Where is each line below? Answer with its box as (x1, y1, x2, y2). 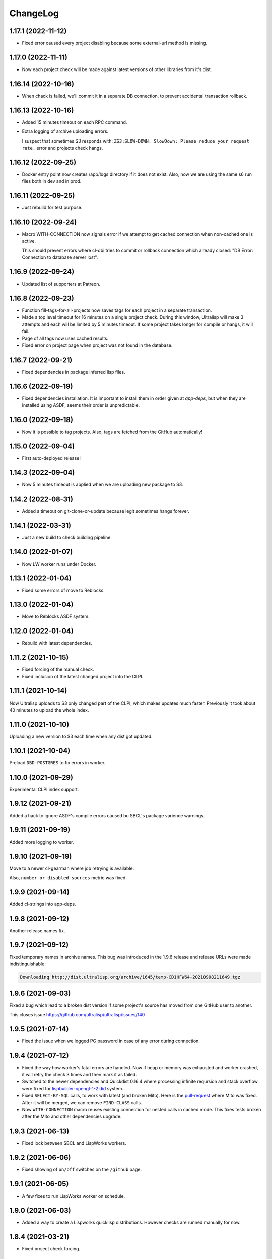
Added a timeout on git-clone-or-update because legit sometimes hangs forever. (22, 508, 190, 514)
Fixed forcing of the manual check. (22, 666, 94, 672)
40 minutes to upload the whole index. (9, 707, 89, 713)
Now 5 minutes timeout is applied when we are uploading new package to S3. (22, 481, 183, 487)
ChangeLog (9, 8, 59, 19)
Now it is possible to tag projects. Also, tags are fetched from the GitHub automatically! (22, 429, 202, 435)
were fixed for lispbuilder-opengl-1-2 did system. (22, 1085, 123, 1091)
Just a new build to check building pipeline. (22, 534, 112, 540)
